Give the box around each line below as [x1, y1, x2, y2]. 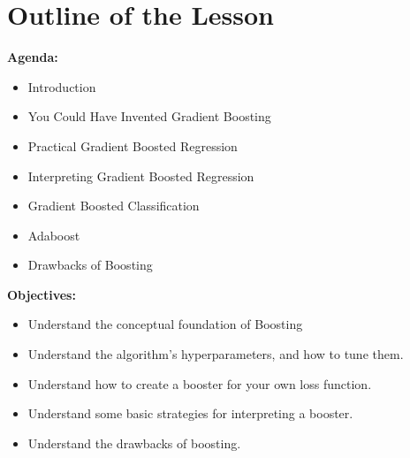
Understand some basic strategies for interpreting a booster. [27, 404, 353, 423]
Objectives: [7, 285, 76, 303]
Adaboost [27, 225, 80, 244]
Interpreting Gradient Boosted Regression [27, 166, 254, 185]
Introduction [27, 77, 96, 95]
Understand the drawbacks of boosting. [27, 433, 241, 452]
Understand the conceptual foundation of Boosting [27, 315, 303, 333]
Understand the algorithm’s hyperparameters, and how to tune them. [27, 345, 404, 363]
